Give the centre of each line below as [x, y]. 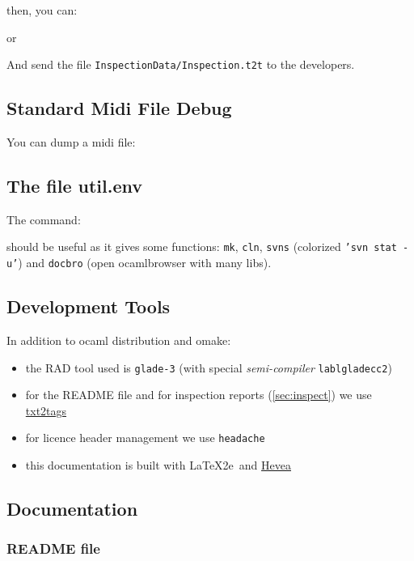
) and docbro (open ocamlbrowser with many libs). [145, 263]
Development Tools [89, 306]
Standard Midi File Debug [119, 108]
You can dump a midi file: [71, 142]
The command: [44, 219]
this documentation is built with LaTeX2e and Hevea [158, 465]
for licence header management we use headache [145, 438]
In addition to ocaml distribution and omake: [119, 340]
